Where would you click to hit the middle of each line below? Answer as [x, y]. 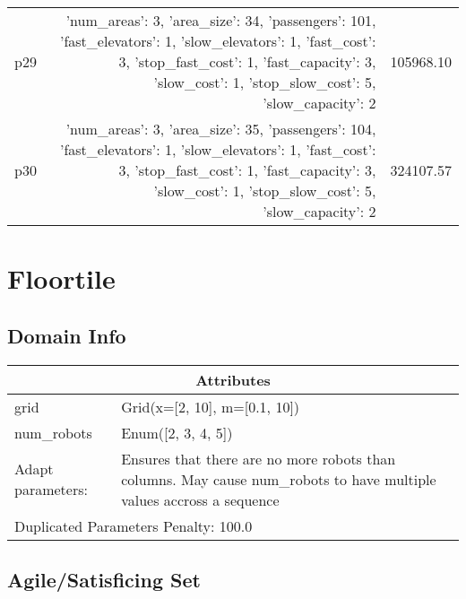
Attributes [233, 379]
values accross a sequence [200, 499]
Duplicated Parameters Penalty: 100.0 [134, 525]
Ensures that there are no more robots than [259, 458]
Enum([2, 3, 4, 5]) [177, 432]
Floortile [61, 278]
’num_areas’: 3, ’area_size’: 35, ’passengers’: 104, [221, 129]
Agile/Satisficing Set [104, 579]
